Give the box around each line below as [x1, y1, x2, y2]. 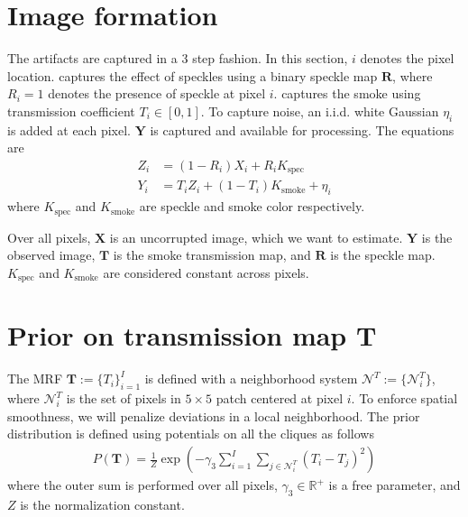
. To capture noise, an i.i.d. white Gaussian [200, 101, 439, 120]
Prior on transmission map [7, 317, 347, 354]
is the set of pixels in [66, 389, 181, 408]
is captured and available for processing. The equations [150, 120, 454, 139]
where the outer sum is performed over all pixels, [7, 475, 278, 494]
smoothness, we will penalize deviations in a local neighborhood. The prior [7, 406, 420, 425]
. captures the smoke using [273, 84, 421, 103]
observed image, [7, 245, 96, 264]
